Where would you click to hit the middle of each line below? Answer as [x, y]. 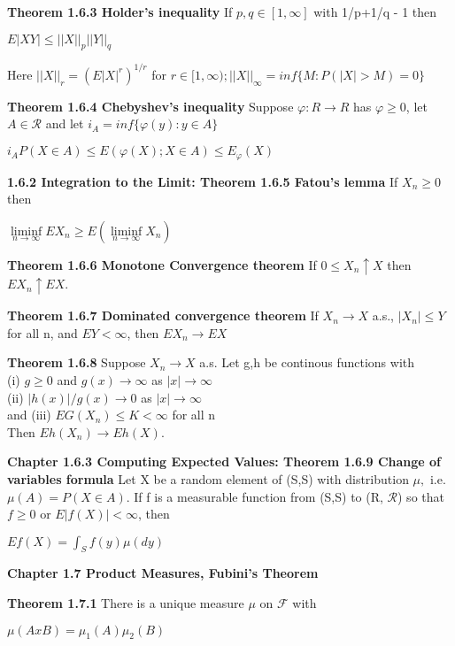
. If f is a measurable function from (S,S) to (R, [254, 496]
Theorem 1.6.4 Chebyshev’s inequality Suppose [150, 106]
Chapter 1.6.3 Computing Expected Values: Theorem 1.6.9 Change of [224, 461]
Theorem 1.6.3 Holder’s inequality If [120, 12]
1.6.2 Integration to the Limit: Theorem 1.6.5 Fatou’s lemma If [203, 181]
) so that [421, 496]
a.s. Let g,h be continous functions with [307, 362]
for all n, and [42, 332]
